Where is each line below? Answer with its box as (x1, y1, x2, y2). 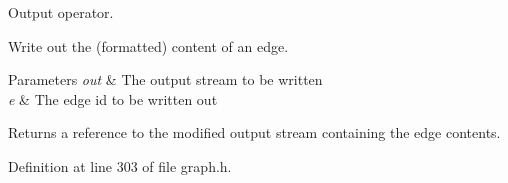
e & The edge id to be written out (8, 88, 218, 109)
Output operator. (8, 2, 114, 22)
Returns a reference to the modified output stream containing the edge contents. (8, 122, 501, 143)
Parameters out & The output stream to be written (8, 69, 323, 90)
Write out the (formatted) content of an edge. (8, 35, 289, 56)
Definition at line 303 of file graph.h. (8, 155, 232, 176)
